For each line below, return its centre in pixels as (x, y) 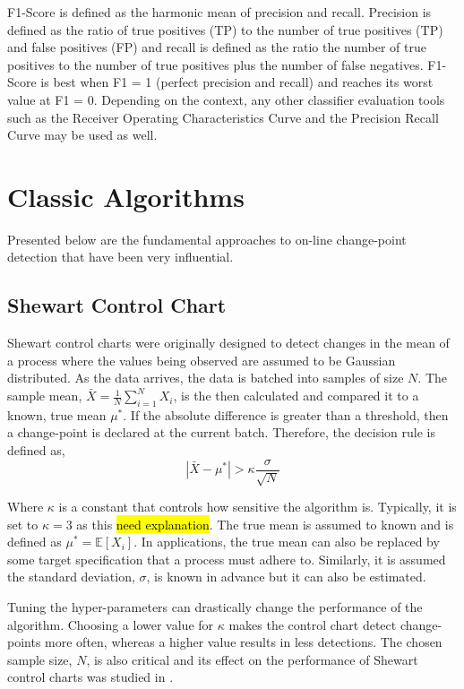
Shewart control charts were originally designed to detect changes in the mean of (228, 343)
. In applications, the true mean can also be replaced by (287, 542)
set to (23, 524)
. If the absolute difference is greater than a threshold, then (286, 414)
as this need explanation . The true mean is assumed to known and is (265, 524)
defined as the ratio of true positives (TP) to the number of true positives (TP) (225, 29)
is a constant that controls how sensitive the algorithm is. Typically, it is (258, 507)
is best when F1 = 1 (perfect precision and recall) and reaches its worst (237, 82)
